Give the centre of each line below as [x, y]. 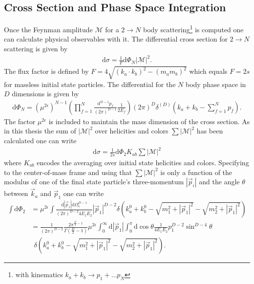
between [16, 193]
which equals [208, 71]
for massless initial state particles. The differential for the [90, 84]
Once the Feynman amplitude [48, 29]
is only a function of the [196, 172]
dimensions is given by [45, 94]
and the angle [219, 182]
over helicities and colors [132, 131]
